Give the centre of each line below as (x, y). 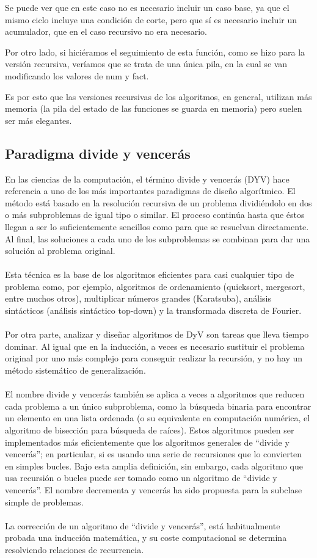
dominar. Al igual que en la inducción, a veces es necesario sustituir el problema (155, 346)
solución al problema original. (60, 251)
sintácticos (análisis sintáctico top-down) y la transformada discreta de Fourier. (153, 310)
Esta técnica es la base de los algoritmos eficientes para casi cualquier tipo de (150, 274)
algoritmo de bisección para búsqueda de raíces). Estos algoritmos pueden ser (150, 430)
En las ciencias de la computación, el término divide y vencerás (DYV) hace (147, 179)
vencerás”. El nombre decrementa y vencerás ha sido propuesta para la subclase (154, 489)
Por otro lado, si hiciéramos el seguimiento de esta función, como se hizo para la (155, 52)
